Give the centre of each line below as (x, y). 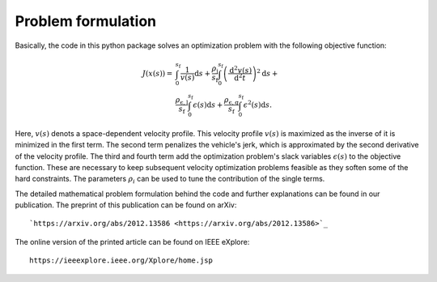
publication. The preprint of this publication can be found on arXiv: (126, 205)
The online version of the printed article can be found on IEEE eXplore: (132, 241)
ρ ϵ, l (182, 100)
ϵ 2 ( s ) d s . (258, 104)
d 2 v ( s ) (241, 69)
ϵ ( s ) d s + (208, 105)
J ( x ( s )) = (157, 73)
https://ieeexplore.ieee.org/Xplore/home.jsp (121, 261)
